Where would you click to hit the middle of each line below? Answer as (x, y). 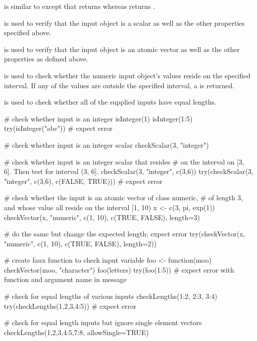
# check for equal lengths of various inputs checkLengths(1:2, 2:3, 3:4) (111, 296)
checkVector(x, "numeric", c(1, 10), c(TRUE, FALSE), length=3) (102, 217)
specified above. (28, 32)
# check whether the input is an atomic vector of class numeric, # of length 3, (124, 198)
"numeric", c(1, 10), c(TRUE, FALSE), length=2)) (80, 243)
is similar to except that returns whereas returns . (80, 6)
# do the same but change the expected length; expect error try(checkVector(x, (125, 234)
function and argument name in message (65, 279)
